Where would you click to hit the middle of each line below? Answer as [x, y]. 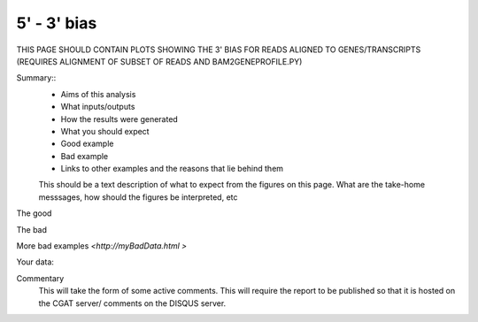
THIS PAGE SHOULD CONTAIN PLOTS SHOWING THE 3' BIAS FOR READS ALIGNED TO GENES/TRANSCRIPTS [219, 50]
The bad [32, 229]
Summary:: [36, 78]
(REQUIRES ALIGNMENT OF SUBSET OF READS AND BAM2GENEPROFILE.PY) [159, 61]
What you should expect [105, 131]
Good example [87, 144]
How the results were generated [119, 119]
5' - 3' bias [57, 23]
